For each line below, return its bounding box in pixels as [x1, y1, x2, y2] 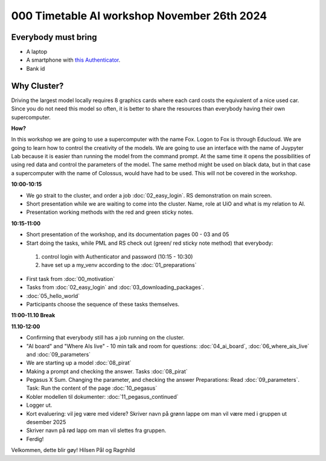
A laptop [26, 48, 48, 56]
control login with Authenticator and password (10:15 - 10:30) [41, 253, 193, 260]
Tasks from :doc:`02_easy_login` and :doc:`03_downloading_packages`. [26, 284, 205, 291]
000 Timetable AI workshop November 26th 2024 [11, 9, 267, 22]
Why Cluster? [11, 80, 64, 91]
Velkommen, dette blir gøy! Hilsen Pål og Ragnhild [11, 446, 135, 454]
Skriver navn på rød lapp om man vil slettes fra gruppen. [26, 427, 167, 434]
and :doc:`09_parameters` [26, 350, 91, 358]
